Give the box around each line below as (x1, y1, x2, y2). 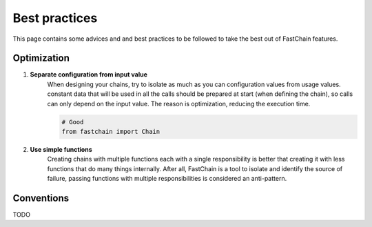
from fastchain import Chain (61, 128, 161, 135)
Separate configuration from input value (30, 70, 147, 79)
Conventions (12, 192, 70, 204)
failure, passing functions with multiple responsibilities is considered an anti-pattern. (47, 175, 287, 183)
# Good (61, 118, 84, 126)
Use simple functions (30, 145, 92, 153)
